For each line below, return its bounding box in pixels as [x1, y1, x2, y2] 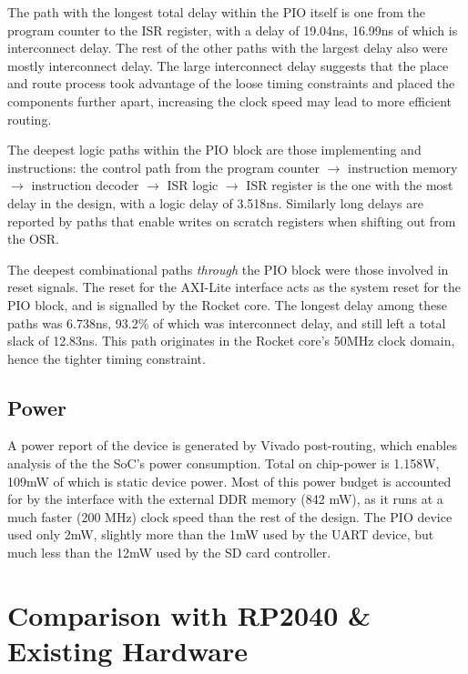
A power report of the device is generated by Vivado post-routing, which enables [7, 436, 457, 455]
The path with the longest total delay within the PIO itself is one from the [7, 3, 425, 21]
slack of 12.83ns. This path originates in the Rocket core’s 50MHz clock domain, [7, 331, 455, 350]
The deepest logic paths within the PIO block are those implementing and [7, 140, 422, 159]
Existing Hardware [7, 632, 249, 669]
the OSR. [7, 229, 59, 248]
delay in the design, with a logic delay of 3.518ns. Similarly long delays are [7, 193, 423, 212]
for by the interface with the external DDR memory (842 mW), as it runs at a [7, 489, 443, 508]
